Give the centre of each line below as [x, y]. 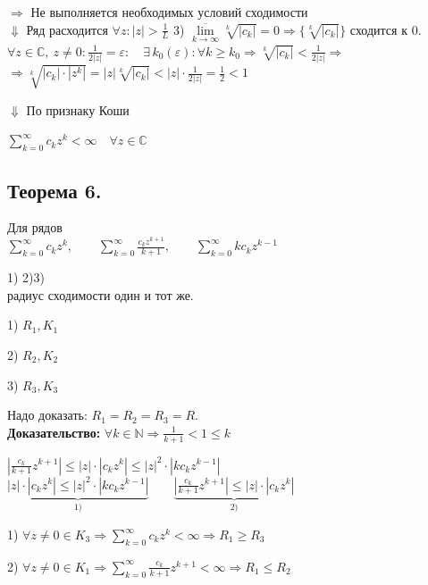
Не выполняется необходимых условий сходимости [169, 12]
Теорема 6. [55, 190]
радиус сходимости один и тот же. [101, 294]
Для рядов [35, 227]
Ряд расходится [67, 29]
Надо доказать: [47, 415]
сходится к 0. [386, 29]
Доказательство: [54, 432]
